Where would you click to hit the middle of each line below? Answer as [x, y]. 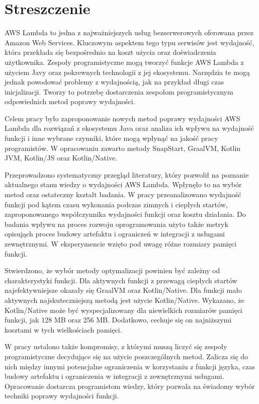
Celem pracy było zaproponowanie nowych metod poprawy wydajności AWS [122, 118]
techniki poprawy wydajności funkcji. [62, 396]
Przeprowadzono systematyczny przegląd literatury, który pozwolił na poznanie [127, 174]
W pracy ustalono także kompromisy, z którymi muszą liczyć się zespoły [116, 346]
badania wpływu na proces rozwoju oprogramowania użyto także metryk [116, 224]
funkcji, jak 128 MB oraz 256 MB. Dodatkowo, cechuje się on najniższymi [118, 320]
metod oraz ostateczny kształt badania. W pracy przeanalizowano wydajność [123, 194]
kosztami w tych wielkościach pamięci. [63, 329]
